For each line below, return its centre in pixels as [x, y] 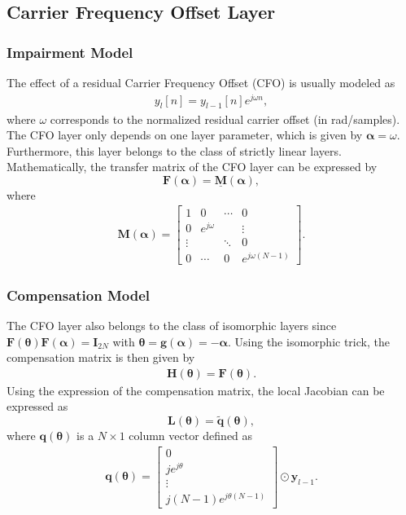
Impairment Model [70, 52]
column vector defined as [191, 436]
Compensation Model [79, 295]
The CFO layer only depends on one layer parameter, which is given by [185, 135]
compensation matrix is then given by [101, 357]
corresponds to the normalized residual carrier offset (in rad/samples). [225, 119]
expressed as [37, 406]
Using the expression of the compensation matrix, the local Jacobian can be [196, 390]
